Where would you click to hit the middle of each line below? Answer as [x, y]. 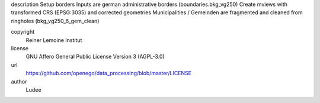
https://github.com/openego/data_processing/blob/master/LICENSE [109, 73]
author [19, 81]
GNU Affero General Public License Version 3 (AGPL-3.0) [95, 57]
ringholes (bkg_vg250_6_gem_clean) [55, 21]
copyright [23, 32]
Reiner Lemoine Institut [54, 40]
